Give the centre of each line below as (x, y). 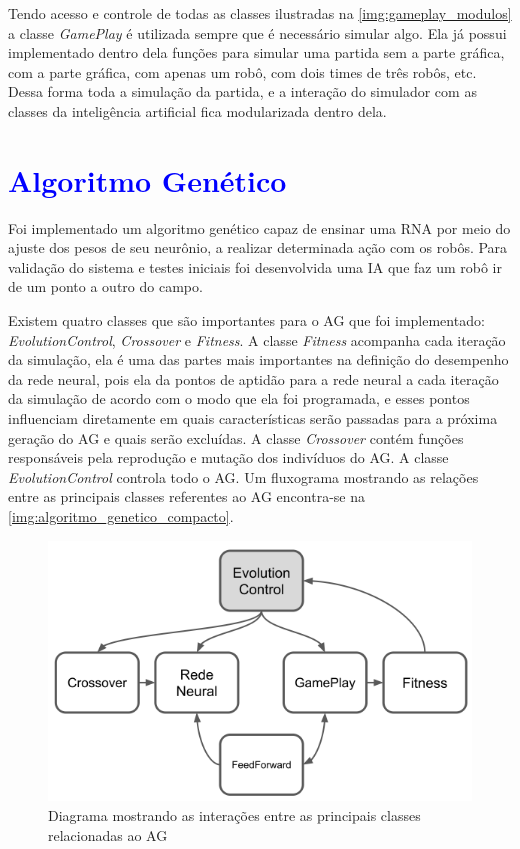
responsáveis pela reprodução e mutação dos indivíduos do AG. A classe (228, 457)
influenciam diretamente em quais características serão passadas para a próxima (253, 418)
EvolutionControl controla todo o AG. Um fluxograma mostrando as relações (243, 476)
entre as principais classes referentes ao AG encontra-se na (186, 496)
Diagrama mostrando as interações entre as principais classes (234, 815)
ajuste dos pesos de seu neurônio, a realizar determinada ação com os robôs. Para (258, 247)
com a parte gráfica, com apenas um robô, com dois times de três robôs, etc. (242, 71)
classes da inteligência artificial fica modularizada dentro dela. (197, 110)
